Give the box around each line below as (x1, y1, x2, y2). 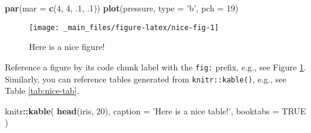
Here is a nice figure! (29, 40, 105, 53)
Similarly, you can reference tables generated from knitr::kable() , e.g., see (5, 72, 286, 85)
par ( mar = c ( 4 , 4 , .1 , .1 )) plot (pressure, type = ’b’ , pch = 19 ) (5, 2, 239, 14)
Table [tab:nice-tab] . (5, 84, 80, 97)
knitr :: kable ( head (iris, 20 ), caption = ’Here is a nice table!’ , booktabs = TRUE (5, 104, 306, 117)
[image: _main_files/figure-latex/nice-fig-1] (29, 23, 219, 32)
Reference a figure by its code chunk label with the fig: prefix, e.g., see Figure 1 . (5, 60, 306, 73)
